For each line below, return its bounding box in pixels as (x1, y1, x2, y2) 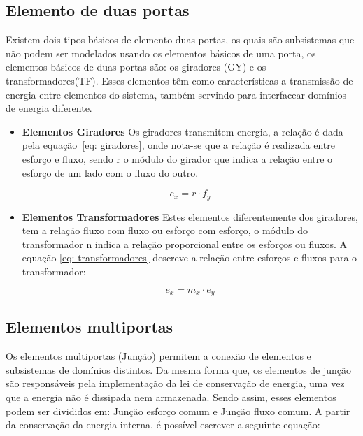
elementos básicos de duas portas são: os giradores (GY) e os (6, 59, 266, 74)
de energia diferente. (6, 101, 92, 115)
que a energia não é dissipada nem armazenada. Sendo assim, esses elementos (6, 390, 336, 404)
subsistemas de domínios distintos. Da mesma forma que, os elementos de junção (6, 362, 352, 377)
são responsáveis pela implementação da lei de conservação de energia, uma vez (6, 376, 345, 391)
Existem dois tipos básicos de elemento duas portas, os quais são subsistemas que (6, 32, 355, 47)
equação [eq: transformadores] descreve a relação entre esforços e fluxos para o (22, 250, 357, 265)
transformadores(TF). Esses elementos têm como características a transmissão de (6, 73, 353, 87)
